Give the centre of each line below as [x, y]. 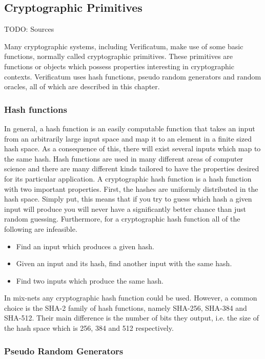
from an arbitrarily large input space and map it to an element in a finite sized [128, 138]
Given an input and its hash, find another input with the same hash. [124, 263]
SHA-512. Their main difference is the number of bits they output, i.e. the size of [131, 318]
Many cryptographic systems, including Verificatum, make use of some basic [124, 46]
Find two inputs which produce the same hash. [90, 280]
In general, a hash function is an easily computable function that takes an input [130, 128]
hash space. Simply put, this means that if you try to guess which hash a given [128, 199]
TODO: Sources [29, 29]
